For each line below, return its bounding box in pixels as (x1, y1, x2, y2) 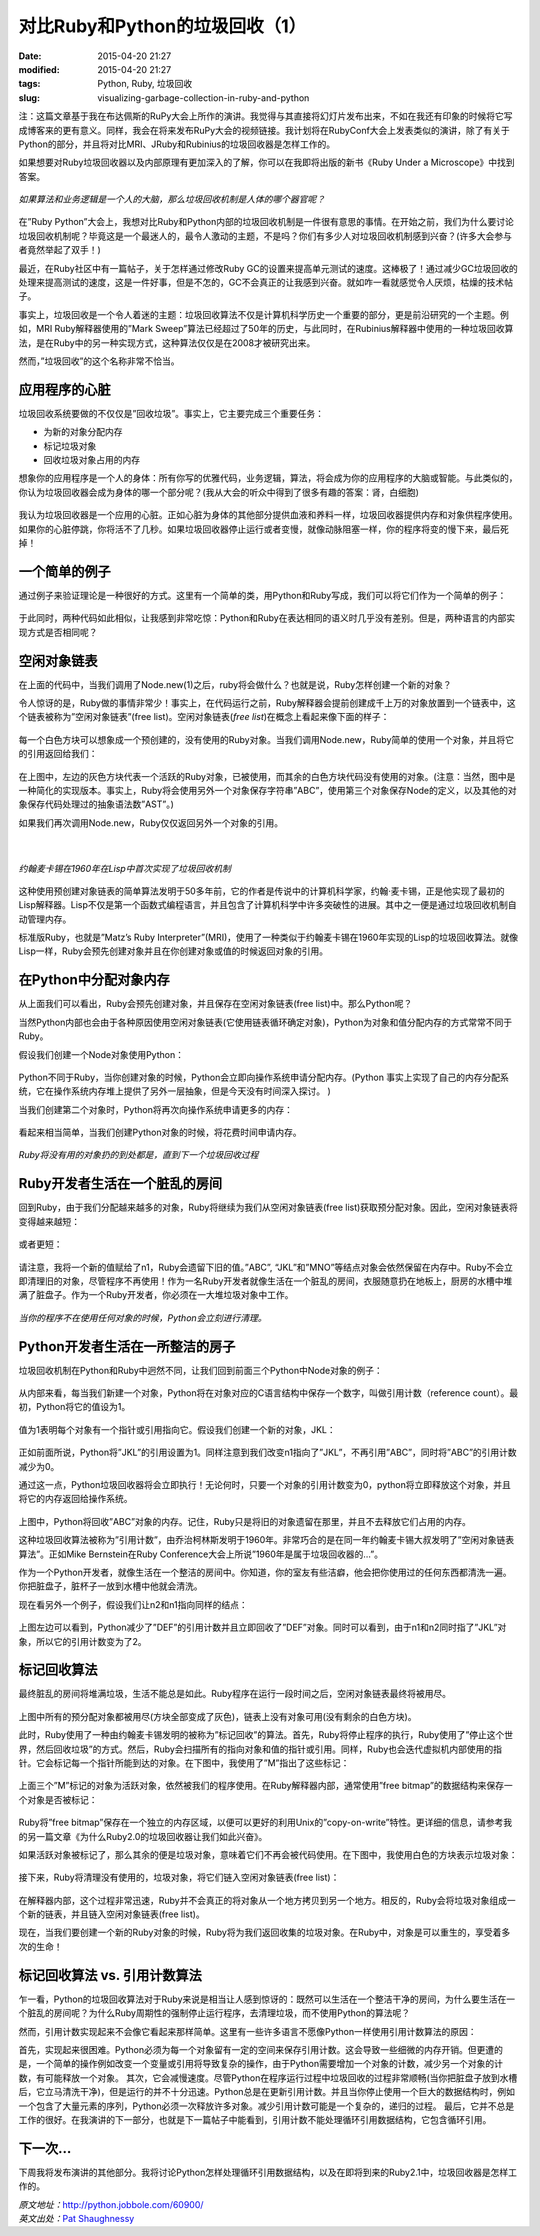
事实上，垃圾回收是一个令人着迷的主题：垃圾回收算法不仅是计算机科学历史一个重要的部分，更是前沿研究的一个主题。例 (18, 308, 509, 320)
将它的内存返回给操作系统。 (18, 1493, 133, 1505)
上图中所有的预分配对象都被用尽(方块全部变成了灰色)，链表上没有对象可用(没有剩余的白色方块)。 (18, 1710, 417, 1722)
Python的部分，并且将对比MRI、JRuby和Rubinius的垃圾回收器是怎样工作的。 (18, 138, 335, 150)
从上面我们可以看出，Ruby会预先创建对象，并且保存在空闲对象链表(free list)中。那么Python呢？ (18, 998, 413, 1010)
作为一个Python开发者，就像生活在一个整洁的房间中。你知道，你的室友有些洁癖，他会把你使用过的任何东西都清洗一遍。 (18, 1566, 512, 1578)
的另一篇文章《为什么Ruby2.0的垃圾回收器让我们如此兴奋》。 (18, 1830, 268, 1842)
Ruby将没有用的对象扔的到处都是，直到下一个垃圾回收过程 (18, 1149, 259, 1161)
